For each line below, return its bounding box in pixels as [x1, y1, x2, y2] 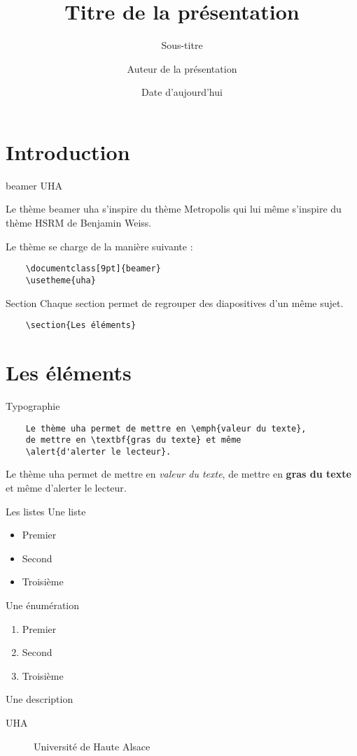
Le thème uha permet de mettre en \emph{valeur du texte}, [25, 423, 307, 434]
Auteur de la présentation [127, 61, 237, 76]
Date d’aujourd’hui [141, 85, 223, 99]
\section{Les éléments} [25, 320, 136, 331]
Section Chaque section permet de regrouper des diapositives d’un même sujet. [6, 295, 344, 310]
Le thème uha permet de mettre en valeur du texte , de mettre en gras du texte [6, 466, 351, 481]
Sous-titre [161, 38, 203, 52]
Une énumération [6, 598, 80, 613]
